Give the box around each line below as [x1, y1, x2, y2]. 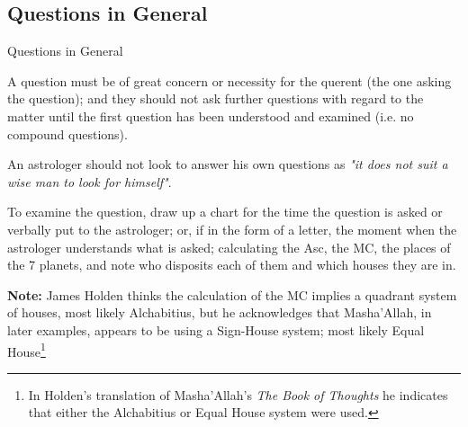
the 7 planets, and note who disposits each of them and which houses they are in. [7, 255, 456, 274]
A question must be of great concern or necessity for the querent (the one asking [7, 71, 452, 90]
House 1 [7, 339, 46, 360]
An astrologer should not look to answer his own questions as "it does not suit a [7, 155, 448, 173]
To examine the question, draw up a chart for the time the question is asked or [7, 202, 443, 221]
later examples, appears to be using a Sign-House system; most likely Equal [7, 320, 425, 339]
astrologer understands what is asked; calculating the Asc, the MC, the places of [7, 237, 451, 256]
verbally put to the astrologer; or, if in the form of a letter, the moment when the [7, 219, 457, 238]
